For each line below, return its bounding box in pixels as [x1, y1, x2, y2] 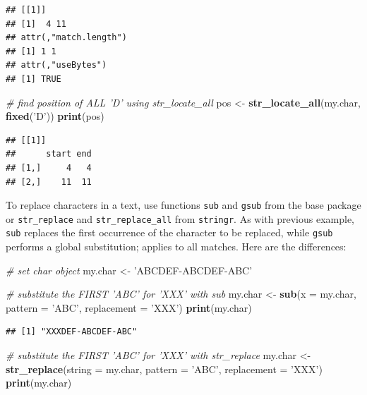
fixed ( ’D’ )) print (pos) [6, 109, 104, 123]
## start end [6, 149, 92, 159]
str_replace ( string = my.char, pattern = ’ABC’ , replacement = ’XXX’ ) [6, 361, 323, 376]
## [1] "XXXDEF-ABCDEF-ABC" [6, 327, 138, 337]
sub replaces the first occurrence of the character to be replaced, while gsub [6, 225, 333, 240]
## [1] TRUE [6, 73, 61, 84]
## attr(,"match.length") [6, 32, 127, 43]
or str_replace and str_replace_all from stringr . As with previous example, [6, 211, 355, 226]
